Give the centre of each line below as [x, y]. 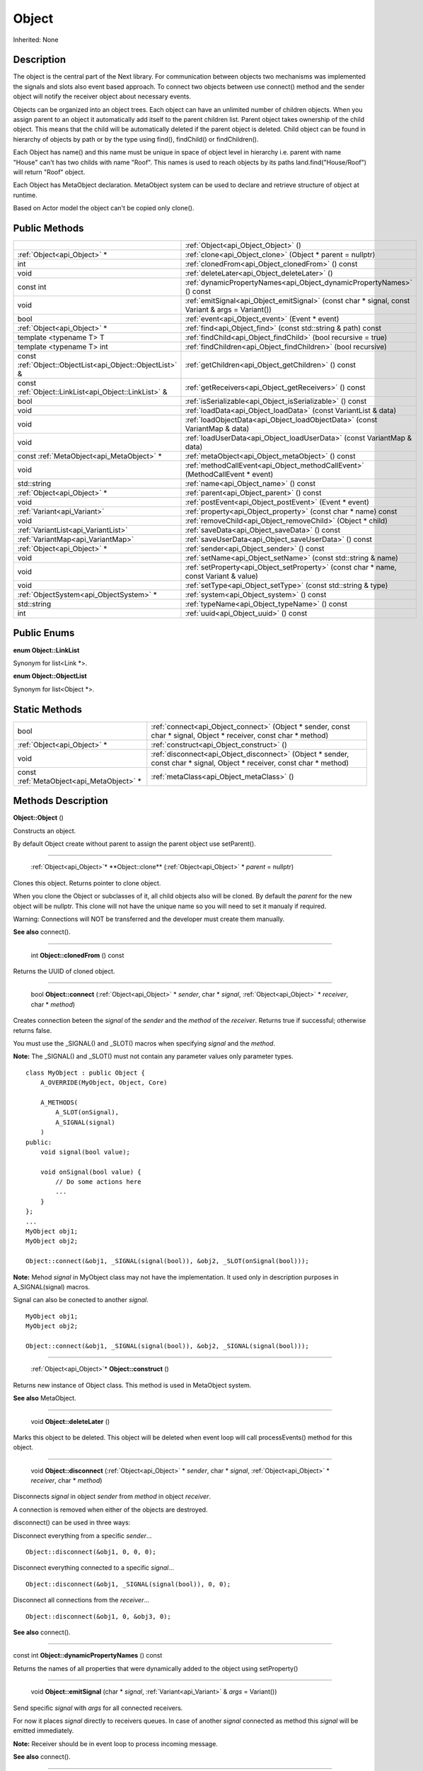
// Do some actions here [98, 1182]
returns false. [33, 1030]
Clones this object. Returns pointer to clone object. [87, 883]
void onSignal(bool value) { [91, 1172]
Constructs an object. [45, 831]
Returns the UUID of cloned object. [64, 971]
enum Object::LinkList [46, 650]
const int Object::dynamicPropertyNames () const [88, 1656]
